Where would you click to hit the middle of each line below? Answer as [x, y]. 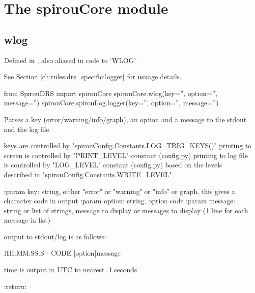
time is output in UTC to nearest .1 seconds [71, 270]
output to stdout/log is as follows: [55, 236]
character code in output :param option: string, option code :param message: [120, 201]
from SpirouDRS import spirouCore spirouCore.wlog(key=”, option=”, [111, 93]
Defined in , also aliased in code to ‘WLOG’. [71, 60]
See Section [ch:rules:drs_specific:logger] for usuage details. [93, 77]
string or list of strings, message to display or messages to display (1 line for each [126, 210]
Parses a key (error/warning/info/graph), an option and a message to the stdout [125, 119]
